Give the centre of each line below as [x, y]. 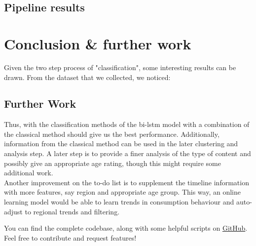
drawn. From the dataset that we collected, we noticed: [87, 77]
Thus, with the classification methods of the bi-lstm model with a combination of [127, 124]
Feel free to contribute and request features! [70, 237]
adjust [13, 211]
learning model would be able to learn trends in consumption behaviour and [119, 202]
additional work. [29, 173]
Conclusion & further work [98, 43]
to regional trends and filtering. [72, 211]
